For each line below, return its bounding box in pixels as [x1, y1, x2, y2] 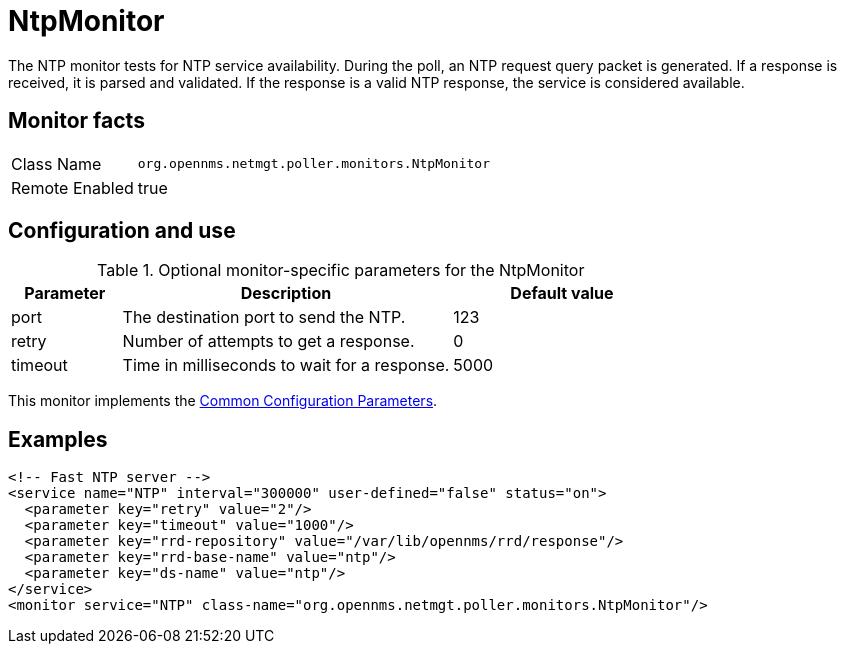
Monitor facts [8, 108, 145, 134]
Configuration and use [8, 218, 236, 244]
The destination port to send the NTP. [122, 307, 406, 328]
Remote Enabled [11, 177, 134, 198]
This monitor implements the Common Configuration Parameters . [8, 392, 438, 410]
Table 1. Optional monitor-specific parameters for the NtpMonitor [97, 260, 585, 281]
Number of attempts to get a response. [122, 331, 415, 352]
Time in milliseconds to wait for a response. [122, 355, 450, 376]
